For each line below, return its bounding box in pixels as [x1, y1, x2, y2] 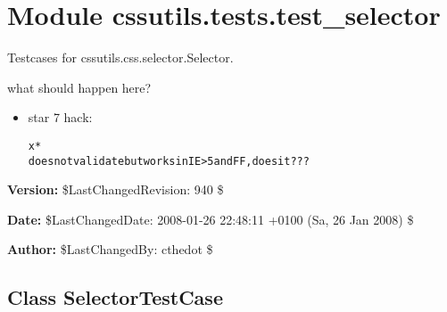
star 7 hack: [28, 108, 93, 127]
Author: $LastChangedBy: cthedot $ [7, 240, 213, 259]
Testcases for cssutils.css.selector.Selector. [7, 48, 234, 67]
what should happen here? [7, 78, 152, 96]
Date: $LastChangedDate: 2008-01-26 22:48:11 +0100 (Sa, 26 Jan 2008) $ [7, 209, 414, 228]
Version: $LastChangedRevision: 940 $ [7, 180, 224, 199]
